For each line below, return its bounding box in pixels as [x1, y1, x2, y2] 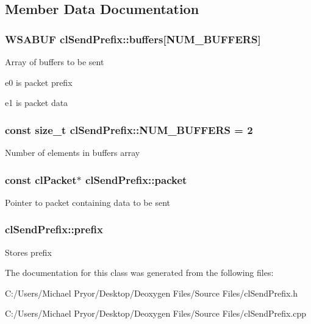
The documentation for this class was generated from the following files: [5, 266, 274, 279]
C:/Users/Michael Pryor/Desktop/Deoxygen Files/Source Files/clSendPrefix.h [5, 286, 298, 299]
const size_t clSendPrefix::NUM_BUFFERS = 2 [5, 122, 253, 137]
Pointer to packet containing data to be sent [5, 195, 170, 208]
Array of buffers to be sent [5, 55, 104, 68]
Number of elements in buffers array [5, 146, 140, 158]
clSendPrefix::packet [85, 172, 187, 187]
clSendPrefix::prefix [5, 222, 103, 237]
